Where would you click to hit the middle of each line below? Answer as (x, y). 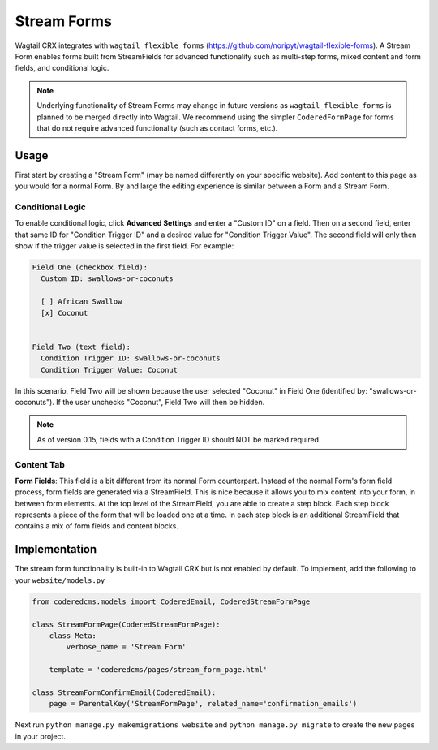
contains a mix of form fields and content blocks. (97, 526)
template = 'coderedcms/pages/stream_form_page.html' (158, 670)
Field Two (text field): (82, 347)
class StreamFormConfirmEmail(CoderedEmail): (124, 692)
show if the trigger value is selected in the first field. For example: (125, 246)
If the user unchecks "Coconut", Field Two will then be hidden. (160, 402)
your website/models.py (60, 580)
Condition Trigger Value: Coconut (109, 370)
